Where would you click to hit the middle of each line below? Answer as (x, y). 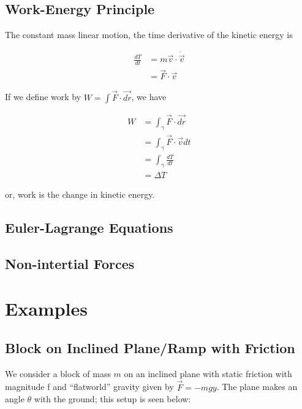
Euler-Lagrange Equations (89, 228)
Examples (46, 309)
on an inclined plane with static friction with (208, 373)
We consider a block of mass (58, 373)
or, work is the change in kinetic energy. (80, 194)
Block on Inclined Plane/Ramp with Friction (150, 347)
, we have (149, 97)
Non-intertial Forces (70, 263)
